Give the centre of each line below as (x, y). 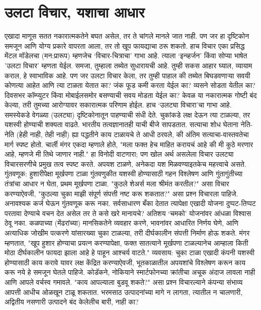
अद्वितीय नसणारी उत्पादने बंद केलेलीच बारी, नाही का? (72, 302)
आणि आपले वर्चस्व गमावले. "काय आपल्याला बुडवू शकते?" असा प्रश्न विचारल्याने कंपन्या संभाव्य (124, 282)
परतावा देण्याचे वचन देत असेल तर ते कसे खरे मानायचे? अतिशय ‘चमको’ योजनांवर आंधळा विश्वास (128, 213)
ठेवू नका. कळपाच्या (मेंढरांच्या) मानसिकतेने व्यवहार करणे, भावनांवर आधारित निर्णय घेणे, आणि (122, 223)
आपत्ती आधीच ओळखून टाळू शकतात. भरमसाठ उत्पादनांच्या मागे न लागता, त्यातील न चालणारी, (124, 292)
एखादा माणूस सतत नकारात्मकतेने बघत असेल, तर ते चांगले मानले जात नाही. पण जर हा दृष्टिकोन (127, 36)
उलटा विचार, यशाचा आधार (75, 12)
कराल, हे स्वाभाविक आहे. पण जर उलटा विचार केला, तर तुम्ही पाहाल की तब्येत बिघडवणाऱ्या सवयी (127, 75)
